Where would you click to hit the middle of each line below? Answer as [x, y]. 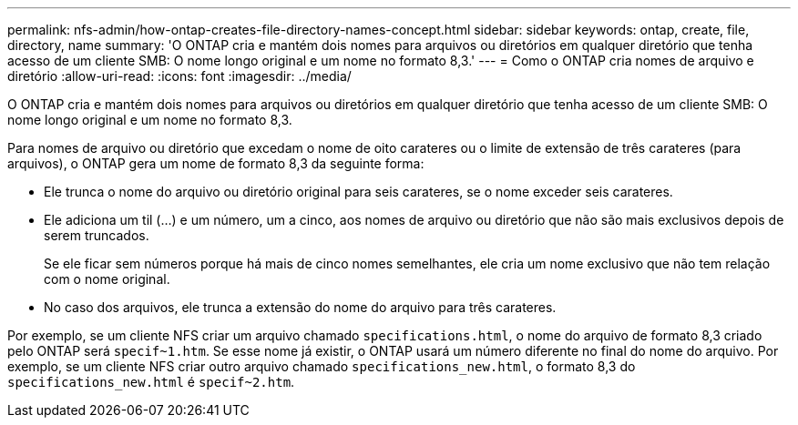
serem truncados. [97, 235]
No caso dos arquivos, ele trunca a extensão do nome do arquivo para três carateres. [300, 307]
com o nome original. [107, 279]
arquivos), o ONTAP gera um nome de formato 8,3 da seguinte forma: [216, 163]
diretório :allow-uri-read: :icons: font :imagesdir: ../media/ [179, 76]
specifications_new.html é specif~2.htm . [151, 382]
